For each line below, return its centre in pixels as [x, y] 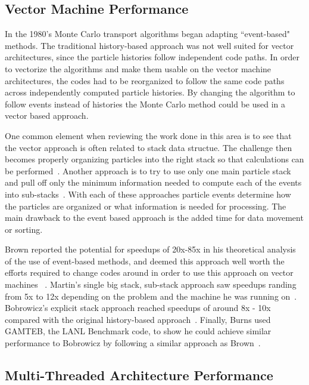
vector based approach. [47, 115]
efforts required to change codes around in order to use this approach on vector [149, 272]
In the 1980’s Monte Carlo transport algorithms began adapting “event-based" [147, 34]
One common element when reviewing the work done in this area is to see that [148, 135]
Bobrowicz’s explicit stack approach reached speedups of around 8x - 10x [138, 308]
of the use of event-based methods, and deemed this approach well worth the [145, 261]
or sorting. [24, 229]
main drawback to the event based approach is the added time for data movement [154, 218]
